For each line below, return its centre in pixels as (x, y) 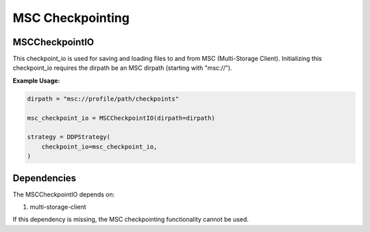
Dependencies (45, 178)
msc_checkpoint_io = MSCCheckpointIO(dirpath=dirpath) (121, 118)
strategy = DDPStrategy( (69, 137)
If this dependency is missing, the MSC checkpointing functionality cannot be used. (131, 220)
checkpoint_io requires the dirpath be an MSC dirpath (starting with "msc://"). (122, 68)
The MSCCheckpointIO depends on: (64, 194)
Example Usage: (36, 80)
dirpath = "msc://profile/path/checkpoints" (103, 99)
